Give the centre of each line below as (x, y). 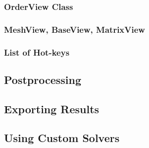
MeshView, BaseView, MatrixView (74, 29)
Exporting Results (52, 109)
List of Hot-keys (37, 52)
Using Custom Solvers (62, 138)
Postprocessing (43, 79)
